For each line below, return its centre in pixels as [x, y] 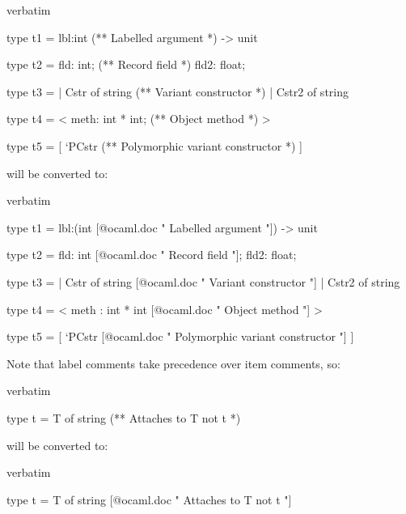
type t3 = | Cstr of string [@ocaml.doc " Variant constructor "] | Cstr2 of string [203, 281]
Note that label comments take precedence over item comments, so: [173, 363]
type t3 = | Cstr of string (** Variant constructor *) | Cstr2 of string [178, 91]
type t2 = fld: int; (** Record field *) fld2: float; [126, 64]
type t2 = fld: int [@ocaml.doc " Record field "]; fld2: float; [152, 255]
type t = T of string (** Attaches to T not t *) [124, 417]
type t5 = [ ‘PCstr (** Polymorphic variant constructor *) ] [154, 145]
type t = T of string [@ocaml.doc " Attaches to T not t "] [149, 499]
